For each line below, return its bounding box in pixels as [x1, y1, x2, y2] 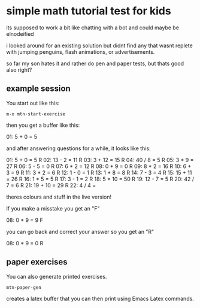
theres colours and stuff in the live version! [6, 193, 112, 200]
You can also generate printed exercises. [6, 273, 107, 280]
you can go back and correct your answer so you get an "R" [6, 228, 154, 235]
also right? [6, 66, 32, 73]
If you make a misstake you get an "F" [6, 205, 100, 212]
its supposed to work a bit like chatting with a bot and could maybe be [6, 24, 180, 31]
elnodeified [6, 30, 34, 37]
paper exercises [6, 257, 68, 267]
